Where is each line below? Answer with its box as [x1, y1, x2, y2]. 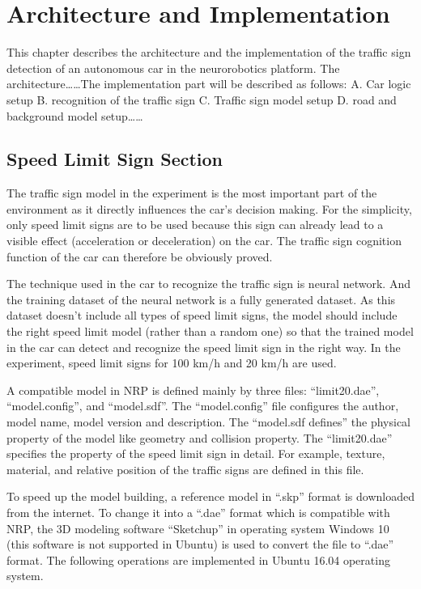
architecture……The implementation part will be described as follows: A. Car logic [6, 75, 411, 92]
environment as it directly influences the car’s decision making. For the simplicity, [6, 200, 412, 217]
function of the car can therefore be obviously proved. [6, 248, 273, 265]
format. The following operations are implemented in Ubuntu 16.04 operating [6, 551, 390, 568]
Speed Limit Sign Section [6, 146, 223, 172]
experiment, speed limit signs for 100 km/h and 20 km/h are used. [6, 354, 337, 371]
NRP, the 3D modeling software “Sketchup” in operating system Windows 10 [6, 519, 389, 536]
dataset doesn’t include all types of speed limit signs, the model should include [6, 307, 398, 324]
